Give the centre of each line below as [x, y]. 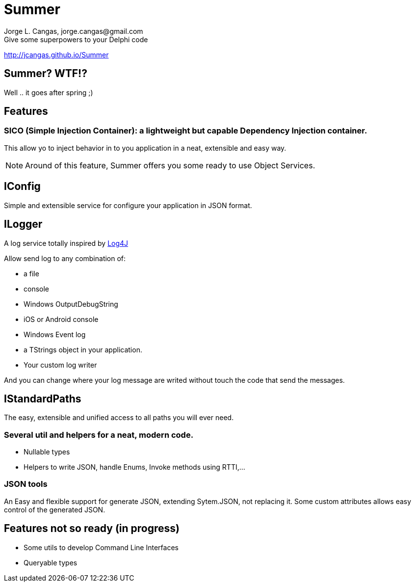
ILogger [23, 224]
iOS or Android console [61, 319]
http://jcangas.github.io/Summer [56, 54]
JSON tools [26, 484]
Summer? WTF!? [46, 74]
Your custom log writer [60, 365]
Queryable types [51, 562]
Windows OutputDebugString [71, 304]
